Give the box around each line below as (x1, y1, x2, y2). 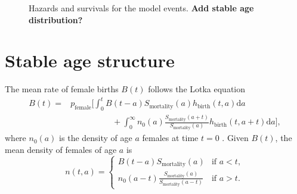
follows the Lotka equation (148, 83, 246, 95)
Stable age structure (5, 48, 175, 73)
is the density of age (59, 132, 132, 144)
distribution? (29, 13, 83, 26)
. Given (222, 132, 249, 144)
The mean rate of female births (5, 83, 119, 95)
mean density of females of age (5, 143, 117, 155)
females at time (142, 132, 199, 144)
